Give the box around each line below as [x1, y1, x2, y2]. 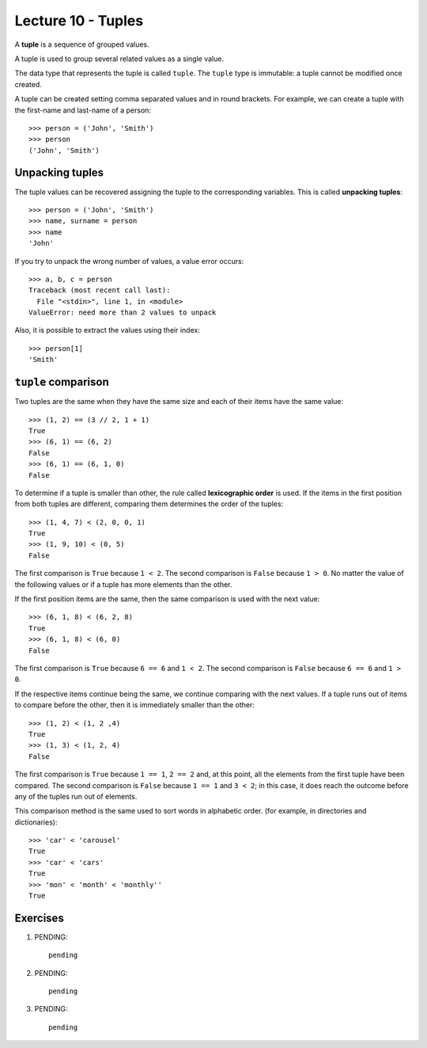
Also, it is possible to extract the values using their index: [14, 326, 201, 335]
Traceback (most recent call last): [28, 286, 171, 295]
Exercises [14, 911, 65, 924]
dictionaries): [14, 817, 58, 827]
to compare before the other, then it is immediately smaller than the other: [14, 700, 255, 710]
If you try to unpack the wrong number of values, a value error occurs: [14, 256, 244, 265]
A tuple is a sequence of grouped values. [14, 40, 149, 49]
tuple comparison [14, 375, 110, 389]
